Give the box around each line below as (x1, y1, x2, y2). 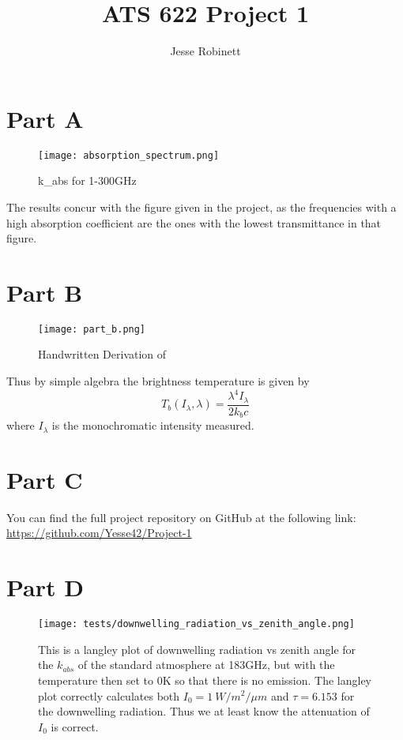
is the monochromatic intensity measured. (51, 417, 254, 434)
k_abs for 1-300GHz (38, 172, 137, 189)
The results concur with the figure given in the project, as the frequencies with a (6, 198, 397, 215)
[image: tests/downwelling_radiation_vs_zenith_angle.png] (38, 618, 355, 630)
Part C (6, 463, 83, 495)
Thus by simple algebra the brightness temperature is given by (6, 373, 310, 389)
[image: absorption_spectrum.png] (38, 149, 220, 161)
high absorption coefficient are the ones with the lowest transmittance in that (6, 214, 382, 231)
